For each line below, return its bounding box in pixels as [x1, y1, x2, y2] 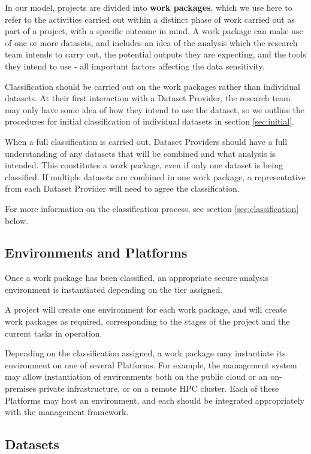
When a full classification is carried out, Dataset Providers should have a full [5, 135, 288, 147]
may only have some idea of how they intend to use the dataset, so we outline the [5, 103, 304, 116]
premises [5, 382, 37, 395]
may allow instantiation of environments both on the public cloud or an [5, 370, 268, 383]
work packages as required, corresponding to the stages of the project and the [5, 315, 290, 328]
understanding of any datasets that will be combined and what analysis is [5, 147, 276, 159]
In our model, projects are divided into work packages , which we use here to [5, 1, 292, 13]
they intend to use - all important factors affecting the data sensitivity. [5, 59, 265, 72]
